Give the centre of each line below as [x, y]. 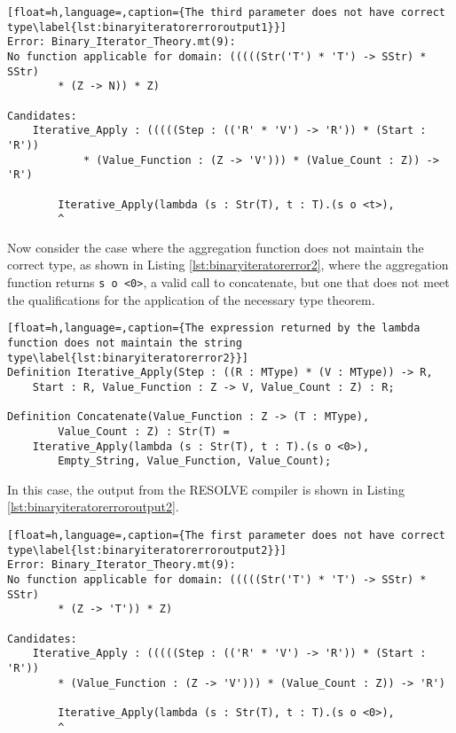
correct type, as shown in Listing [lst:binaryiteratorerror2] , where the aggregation [228, 265]
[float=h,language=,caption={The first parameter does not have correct [226, 536]
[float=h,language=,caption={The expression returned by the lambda [214, 328]
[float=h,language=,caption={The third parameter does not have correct [226, 12]
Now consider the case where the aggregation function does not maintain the [216, 247]
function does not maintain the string [125, 343]
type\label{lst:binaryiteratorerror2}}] [128, 358]
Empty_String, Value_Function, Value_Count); [195, 461]
